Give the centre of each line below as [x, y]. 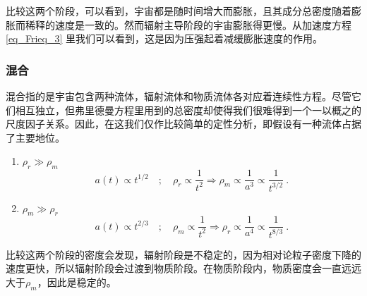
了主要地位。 [35, 137]
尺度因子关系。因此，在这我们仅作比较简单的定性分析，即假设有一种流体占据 [183, 124]
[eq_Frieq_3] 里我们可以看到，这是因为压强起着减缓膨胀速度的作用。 [164, 38]
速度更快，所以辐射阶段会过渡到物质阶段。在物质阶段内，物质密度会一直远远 [183, 268]
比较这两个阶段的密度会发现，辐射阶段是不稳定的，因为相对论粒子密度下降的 [183, 254]
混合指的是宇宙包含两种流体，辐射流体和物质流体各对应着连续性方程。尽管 [179, 96]
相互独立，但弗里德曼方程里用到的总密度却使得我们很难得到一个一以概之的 [188, 110]
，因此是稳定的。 [77, 282]
